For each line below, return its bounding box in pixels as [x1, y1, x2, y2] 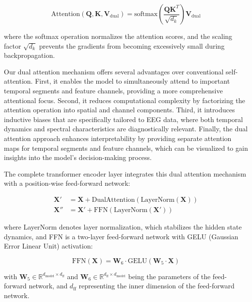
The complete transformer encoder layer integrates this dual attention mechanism [4, 168, 246, 178]
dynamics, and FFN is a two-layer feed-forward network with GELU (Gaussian [4, 231, 238, 241]
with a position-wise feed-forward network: [4, 178, 130, 188]
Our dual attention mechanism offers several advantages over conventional [4, 66, 224, 76]
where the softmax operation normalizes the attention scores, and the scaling [4, 31, 233, 41]
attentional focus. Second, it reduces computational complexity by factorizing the [4, 95, 245, 105]
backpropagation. [4, 50, 55, 60]
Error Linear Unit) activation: [4, 241, 93, 251]
